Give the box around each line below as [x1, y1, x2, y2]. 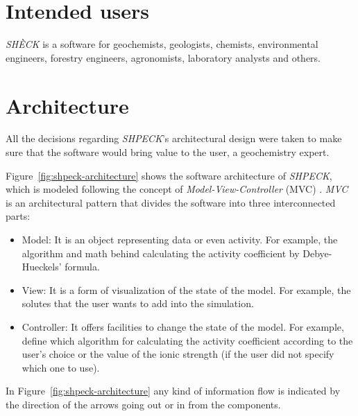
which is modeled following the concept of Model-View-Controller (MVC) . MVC [6, 182, 348, 196]
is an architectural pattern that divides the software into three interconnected [6, 195, 336, 209]
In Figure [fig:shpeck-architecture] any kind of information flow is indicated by [6, 383, 341, 398]
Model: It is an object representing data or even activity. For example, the [22, 232, 338, 246]
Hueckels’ [22, 259, 62, 274]
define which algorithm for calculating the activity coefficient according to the [22, 333, 353, 347]
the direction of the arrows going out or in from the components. [6, 397, 281, 411]
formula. [65, 259, 100, 274]
